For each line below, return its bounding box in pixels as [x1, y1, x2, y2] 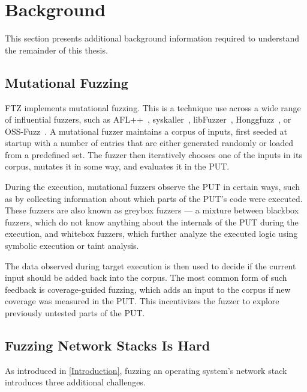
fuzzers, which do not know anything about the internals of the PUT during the [5, 215, 299, 228]
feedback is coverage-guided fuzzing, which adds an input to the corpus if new [5, 283, 291, 295]
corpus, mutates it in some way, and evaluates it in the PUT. [5, 160, 230, 173]
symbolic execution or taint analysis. [5, 239, 139, 252]
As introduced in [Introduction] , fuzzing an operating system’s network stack [5, 364, 287, 376]
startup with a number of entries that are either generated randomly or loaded [5, 136, 294, 149]
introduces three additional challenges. [5, 376, 146, 388]
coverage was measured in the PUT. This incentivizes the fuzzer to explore [5, 295, 279, 307]
